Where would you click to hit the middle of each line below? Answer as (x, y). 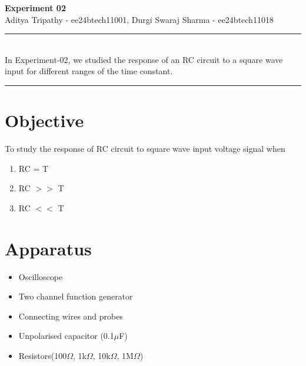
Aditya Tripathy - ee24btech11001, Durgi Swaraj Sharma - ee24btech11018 (139, 19)
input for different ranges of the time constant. (89, 71)
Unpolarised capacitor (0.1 (66, 336)
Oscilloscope (41, 276)
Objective (44, 120)
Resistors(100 (43, 355)
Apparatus (48, 248)
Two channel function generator (76, 296)
